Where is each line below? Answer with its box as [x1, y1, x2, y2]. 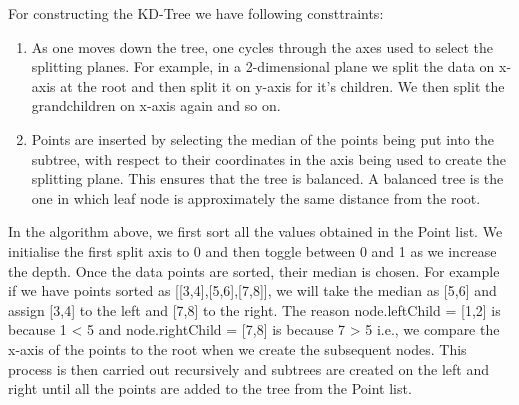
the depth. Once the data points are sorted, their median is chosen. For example [8, 260, 500, 281]
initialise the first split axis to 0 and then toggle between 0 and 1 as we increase [8, 240, 497, 261]
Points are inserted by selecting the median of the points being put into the [31, 128, 494, 149]
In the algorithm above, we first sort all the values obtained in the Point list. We [8, 221, 503, 242]
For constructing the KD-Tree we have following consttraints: [8, 3, 384, 23]
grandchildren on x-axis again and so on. [31, 95, 281, 116]
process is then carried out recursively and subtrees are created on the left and [8, 358, 490, 379]
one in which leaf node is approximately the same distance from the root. [31, 187, 481, 208]
